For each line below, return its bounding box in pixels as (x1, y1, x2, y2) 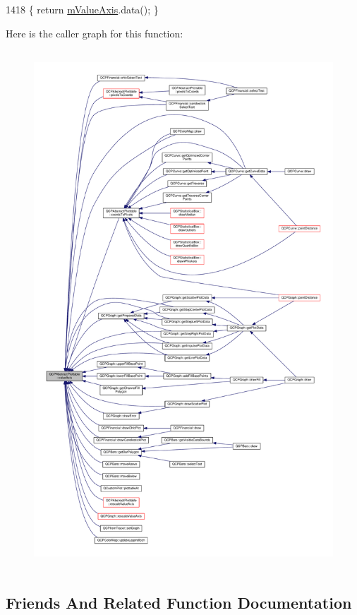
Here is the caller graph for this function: (6, 25, 183, 40)
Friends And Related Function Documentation (6, 591, 352, 613)
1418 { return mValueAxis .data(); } (6, 2, 159, 16)
